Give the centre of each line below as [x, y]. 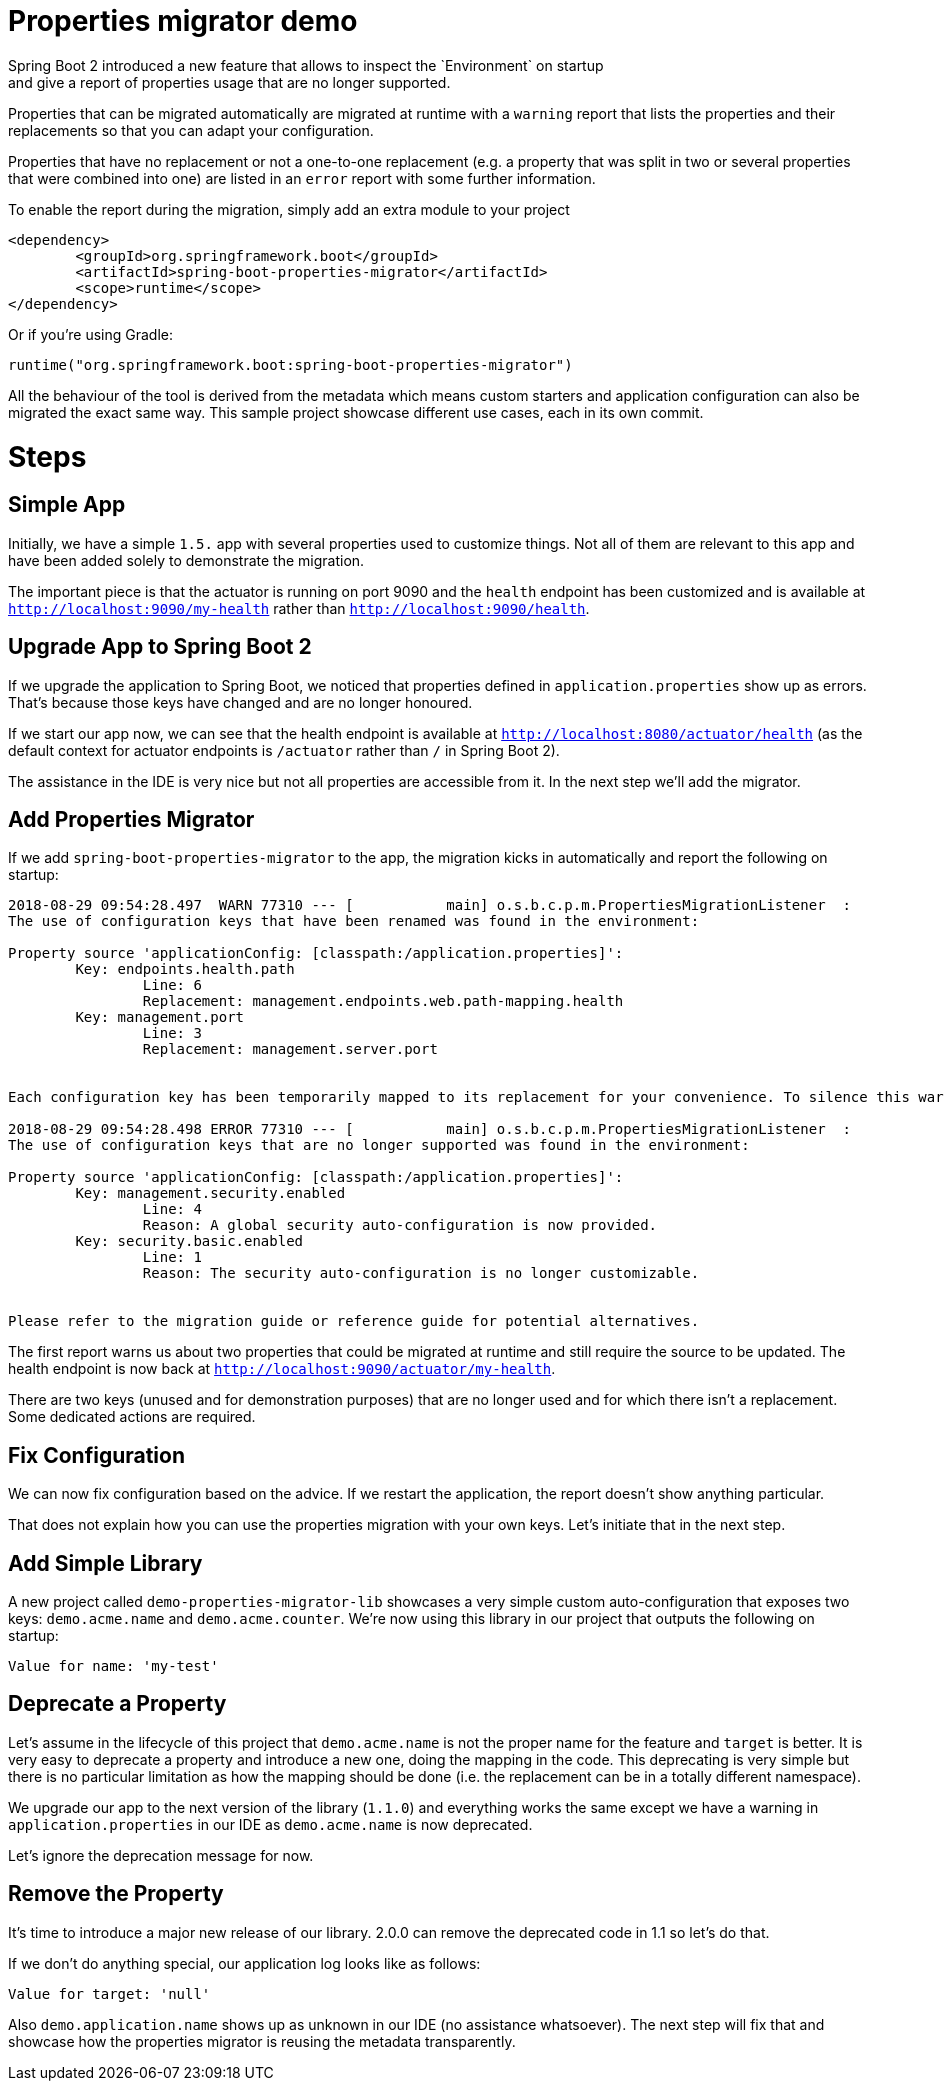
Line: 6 [172, 985]
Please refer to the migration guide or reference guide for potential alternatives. [354, 1321]
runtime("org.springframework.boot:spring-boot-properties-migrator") [290, 364]
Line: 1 [172, 1257]
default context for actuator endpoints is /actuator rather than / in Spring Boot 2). [284, 750]
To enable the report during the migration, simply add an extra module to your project [289, 209]
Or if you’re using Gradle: [90, 334]
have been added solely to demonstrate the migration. [186, 560]
